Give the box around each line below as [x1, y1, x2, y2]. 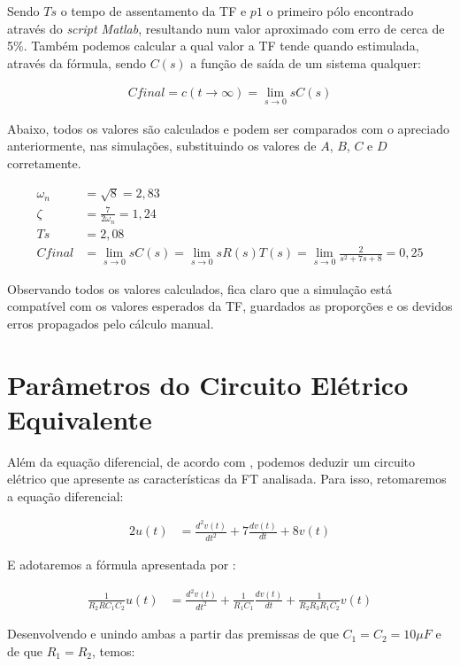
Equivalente [7, 400, 152, 437]
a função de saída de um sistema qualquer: [190, 53, 421, 72]
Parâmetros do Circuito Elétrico [7, 366, 409, 402]
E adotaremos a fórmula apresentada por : [7, 555, 236, 574]
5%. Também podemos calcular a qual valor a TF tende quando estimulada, [7, 36, 419, 55]
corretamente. [7, 153, 81, 172]
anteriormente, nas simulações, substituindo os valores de [7, 136, 317, 155]
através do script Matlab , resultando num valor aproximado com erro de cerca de [7, 19, 445, 37]
